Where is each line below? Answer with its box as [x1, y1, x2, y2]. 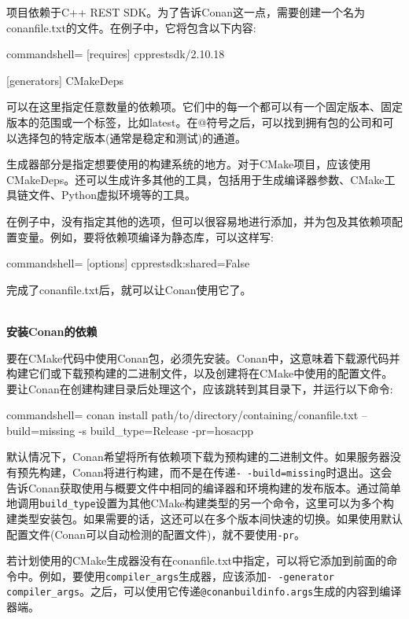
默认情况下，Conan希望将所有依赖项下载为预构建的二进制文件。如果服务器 [6, 448, 390, 465]
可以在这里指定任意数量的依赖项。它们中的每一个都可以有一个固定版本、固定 [6, 98, 403, 115]
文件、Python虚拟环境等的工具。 [28, 186, 196, 203]
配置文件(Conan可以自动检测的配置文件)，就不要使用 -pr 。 [6, 525, 306, 542]
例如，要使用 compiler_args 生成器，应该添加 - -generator [39, 567, 334, 584]
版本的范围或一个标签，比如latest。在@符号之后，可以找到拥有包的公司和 [6, 113, 383, 130]
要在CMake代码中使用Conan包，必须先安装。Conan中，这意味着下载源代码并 [6, 349, 400, 366]
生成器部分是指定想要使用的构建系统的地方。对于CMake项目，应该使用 [6, 156, 371, 172]
